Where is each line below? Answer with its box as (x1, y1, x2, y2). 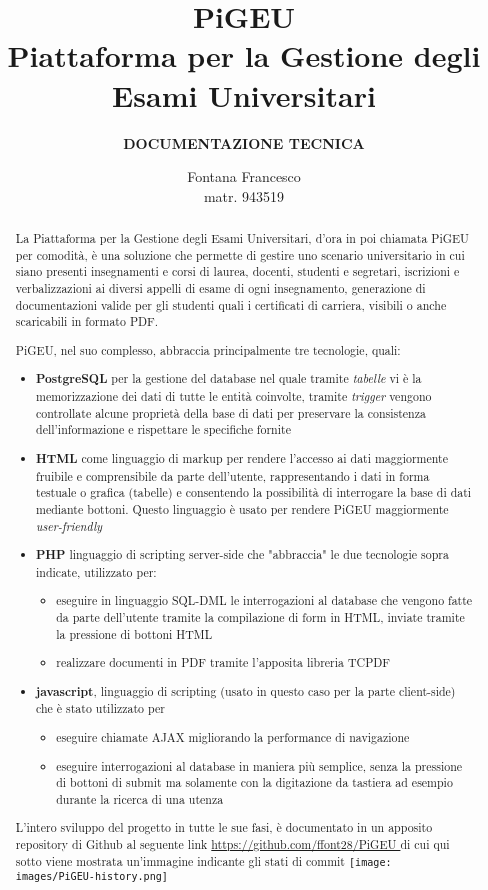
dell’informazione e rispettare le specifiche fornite (36, 421, 291, 438)
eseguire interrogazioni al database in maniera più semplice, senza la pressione (56, 757, 463, 774)
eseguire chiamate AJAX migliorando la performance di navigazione (56, 728, 410, 745)
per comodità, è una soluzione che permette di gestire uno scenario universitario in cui (15, 246, 465, 263)
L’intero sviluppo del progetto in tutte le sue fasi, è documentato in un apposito (15, 819, 433, 836)
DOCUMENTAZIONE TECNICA (123, 132, 365, 153)
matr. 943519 (203, 185, 285, 206)
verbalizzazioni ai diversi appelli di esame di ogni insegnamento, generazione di (15, 280, 426, 297)
